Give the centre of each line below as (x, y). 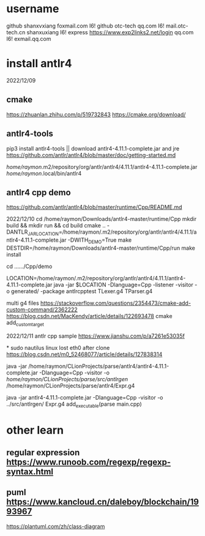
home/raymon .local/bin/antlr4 (44, 173)
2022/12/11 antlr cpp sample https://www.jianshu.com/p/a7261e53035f (95, 336)
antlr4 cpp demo (39, 192)
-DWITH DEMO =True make (100, 240)
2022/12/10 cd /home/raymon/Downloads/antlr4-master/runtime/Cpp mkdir (102, 219)
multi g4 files (23, 303)
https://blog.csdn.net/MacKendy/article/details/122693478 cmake (89, 316)
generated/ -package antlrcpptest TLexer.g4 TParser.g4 (82, 291)
